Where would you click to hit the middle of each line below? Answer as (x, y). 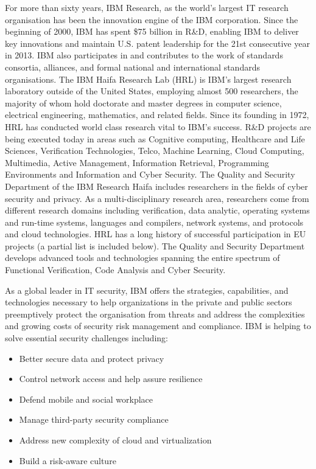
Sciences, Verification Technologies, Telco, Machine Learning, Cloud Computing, (155, 151)
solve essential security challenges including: (86, 338)
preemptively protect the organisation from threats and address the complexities (155, 314)
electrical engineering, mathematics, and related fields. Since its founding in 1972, (157, 115)
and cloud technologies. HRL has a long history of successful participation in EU (156, 234)
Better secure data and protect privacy (92, 358)
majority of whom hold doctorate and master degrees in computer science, (143, 102)
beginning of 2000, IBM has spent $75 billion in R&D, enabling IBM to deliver (152, 31)
